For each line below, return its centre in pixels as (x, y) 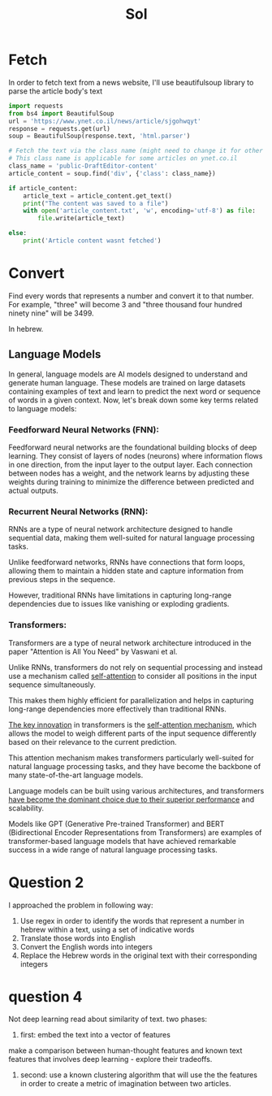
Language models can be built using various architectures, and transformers (136, 790)
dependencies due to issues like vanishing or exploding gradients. (119, 604)
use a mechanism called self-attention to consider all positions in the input (133, 676)
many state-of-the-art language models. (76, 775)
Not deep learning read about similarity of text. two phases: (108, 1019)
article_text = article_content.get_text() (98, 196)
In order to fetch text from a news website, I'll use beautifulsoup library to (131, 82)
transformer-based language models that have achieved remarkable (123, 841)
